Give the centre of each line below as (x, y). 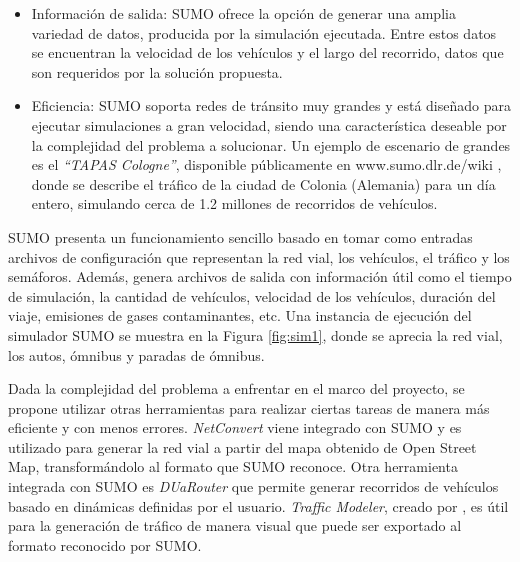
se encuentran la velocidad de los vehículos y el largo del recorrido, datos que (267, 52)
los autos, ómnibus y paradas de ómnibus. (136, 354)
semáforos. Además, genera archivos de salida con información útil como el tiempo (260, 276)
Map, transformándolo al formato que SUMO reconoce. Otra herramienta (233, 466)
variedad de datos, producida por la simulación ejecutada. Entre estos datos (264, 32)
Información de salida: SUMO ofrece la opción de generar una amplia (243, 13)
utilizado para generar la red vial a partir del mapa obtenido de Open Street (242, 446)
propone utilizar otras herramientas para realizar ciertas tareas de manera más (249, 407)
